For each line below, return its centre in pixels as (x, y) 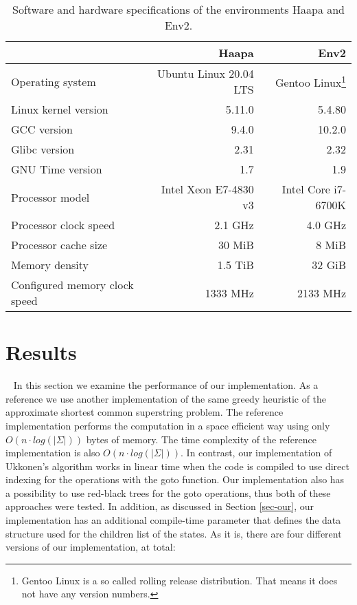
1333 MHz (229, 293)
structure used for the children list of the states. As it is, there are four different (174, 533)
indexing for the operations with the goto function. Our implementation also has (175, 479)
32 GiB (329, 265)
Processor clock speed (63, 225)
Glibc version (43, 149)
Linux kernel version (60, 109)
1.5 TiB (235, 265)
